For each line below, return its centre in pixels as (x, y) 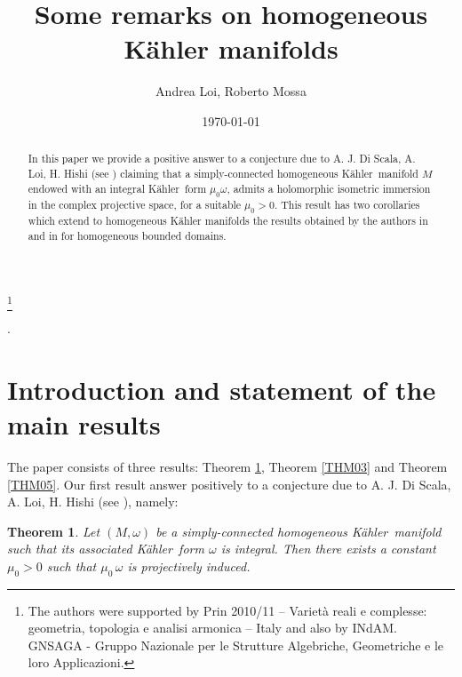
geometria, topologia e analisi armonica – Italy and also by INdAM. (212, 628)
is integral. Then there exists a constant (328, 549)
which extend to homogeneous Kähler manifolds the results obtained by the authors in (228, 221)
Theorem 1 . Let (54, 531)
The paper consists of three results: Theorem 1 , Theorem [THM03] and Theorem (227, 466)
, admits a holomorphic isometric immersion (329, 188)
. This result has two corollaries (347, 204)
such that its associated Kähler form (106, 549)
